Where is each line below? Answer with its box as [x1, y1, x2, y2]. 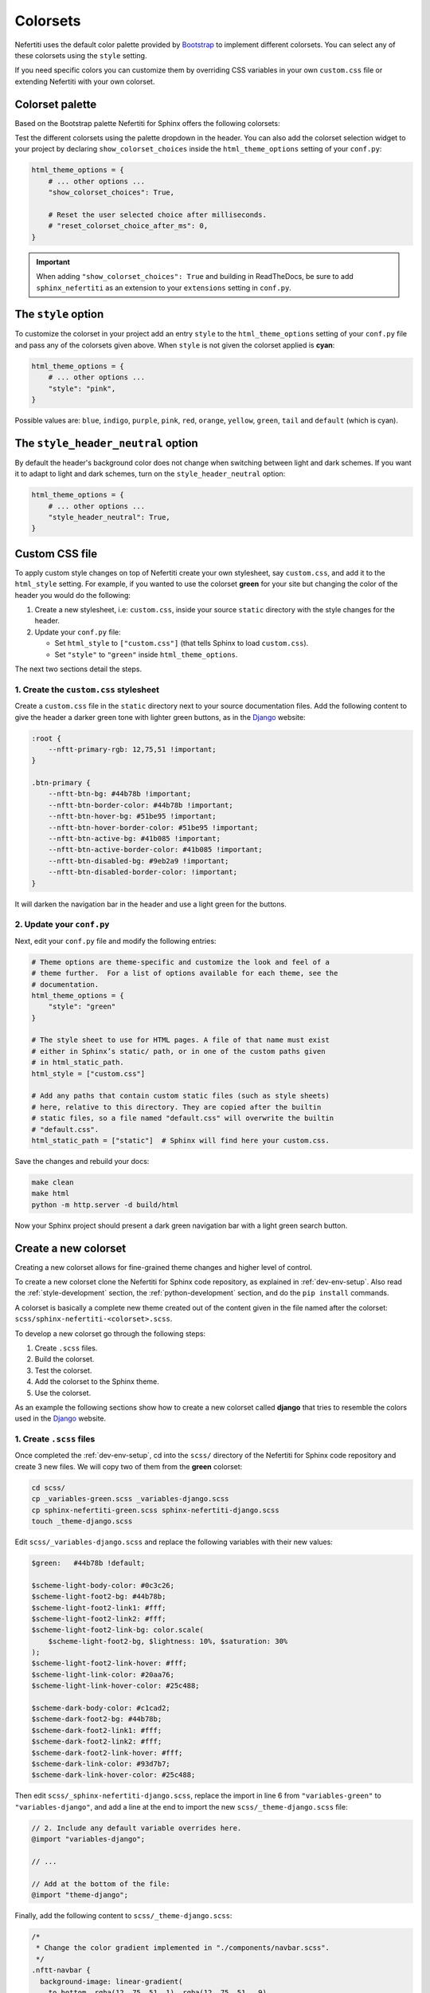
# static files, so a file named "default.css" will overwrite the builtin [31, 1114, 334, 1123]
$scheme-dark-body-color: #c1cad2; [31, 1704, 170, 1713]
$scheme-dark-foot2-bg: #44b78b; [31, 1715, 162, 1724]
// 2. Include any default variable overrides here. [31, 1823, 242, 1833]
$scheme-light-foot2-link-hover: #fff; [31, 1659, 187, 1668]
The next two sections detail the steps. [14, 664, 143, 674]
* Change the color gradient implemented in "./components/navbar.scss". [36, 1944, 330, 1952]
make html [31, 1189, 70, 1198]
